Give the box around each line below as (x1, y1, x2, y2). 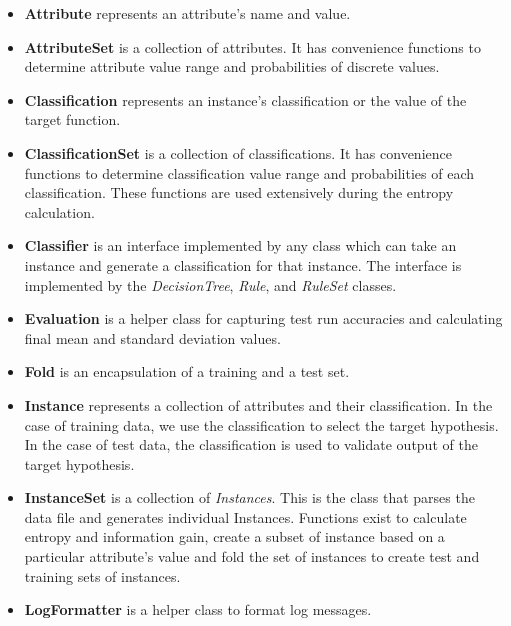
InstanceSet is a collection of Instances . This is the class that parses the (24, 487, 475, 508)
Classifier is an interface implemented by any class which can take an (24, 235, 457, 256)
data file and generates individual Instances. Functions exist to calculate (24, 506, 467, 527)
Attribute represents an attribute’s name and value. (24, 3, 351, 23)
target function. (24, 109, 121, 130)
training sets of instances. (24, 565, 181, 586)
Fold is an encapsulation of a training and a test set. (24, 361, 350, 382)
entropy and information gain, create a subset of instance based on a (24, 526, 445, 547)
